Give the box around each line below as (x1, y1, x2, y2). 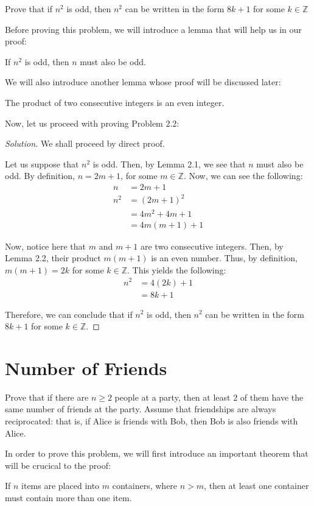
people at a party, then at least (114, 390, 231, 403)
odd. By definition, (5, 169, 75, 182)
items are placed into (21, 479, 100, 492)
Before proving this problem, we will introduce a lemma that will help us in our (5, 23, 302, 35)
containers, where (112, 479, 178, 492)
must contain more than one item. (5, 491, 132, 504)
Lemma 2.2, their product (5, 251, 101, 264)
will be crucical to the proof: (5, 459, 111, 471)
